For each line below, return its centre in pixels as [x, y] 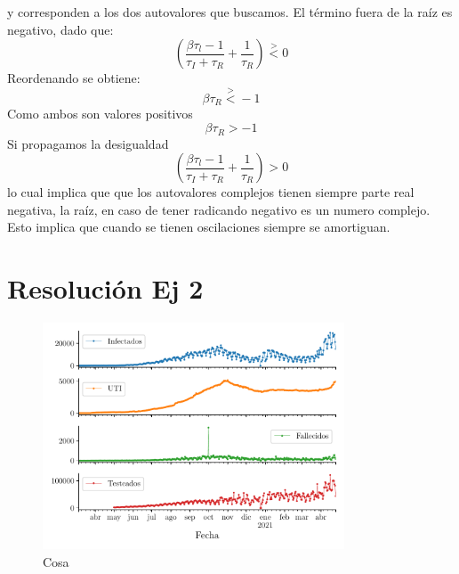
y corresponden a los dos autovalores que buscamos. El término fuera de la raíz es [230, 12]
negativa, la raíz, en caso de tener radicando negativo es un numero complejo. [219, 209]
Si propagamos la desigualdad [88, 143]
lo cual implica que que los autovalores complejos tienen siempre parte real [211, 192]
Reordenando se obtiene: [74, 78]
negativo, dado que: [60, 29]
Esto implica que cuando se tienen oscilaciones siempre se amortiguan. [199, 227]
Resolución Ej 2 [105, 288]
